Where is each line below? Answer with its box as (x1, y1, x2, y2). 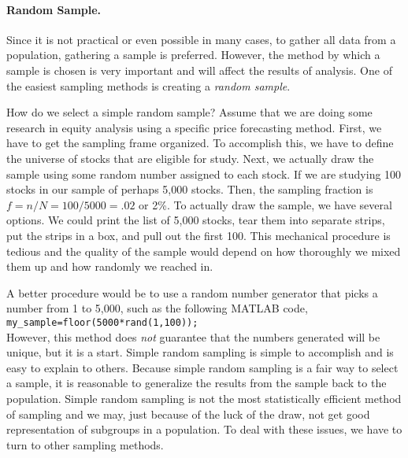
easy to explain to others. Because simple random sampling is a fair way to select (6, 359, 399, 375)
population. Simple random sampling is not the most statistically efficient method (6, 390, 402, 406)
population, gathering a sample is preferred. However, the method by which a (6, 46, 380, 63)
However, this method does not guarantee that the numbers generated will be (6, 328, 380, 345)
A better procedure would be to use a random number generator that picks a (6, 284, 378, 301)
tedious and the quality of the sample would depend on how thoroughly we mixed (6, 242, 401, 259)
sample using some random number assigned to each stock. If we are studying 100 (6, 165, 402, 182)
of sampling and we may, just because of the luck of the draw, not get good (6, 405, 370, 422)
